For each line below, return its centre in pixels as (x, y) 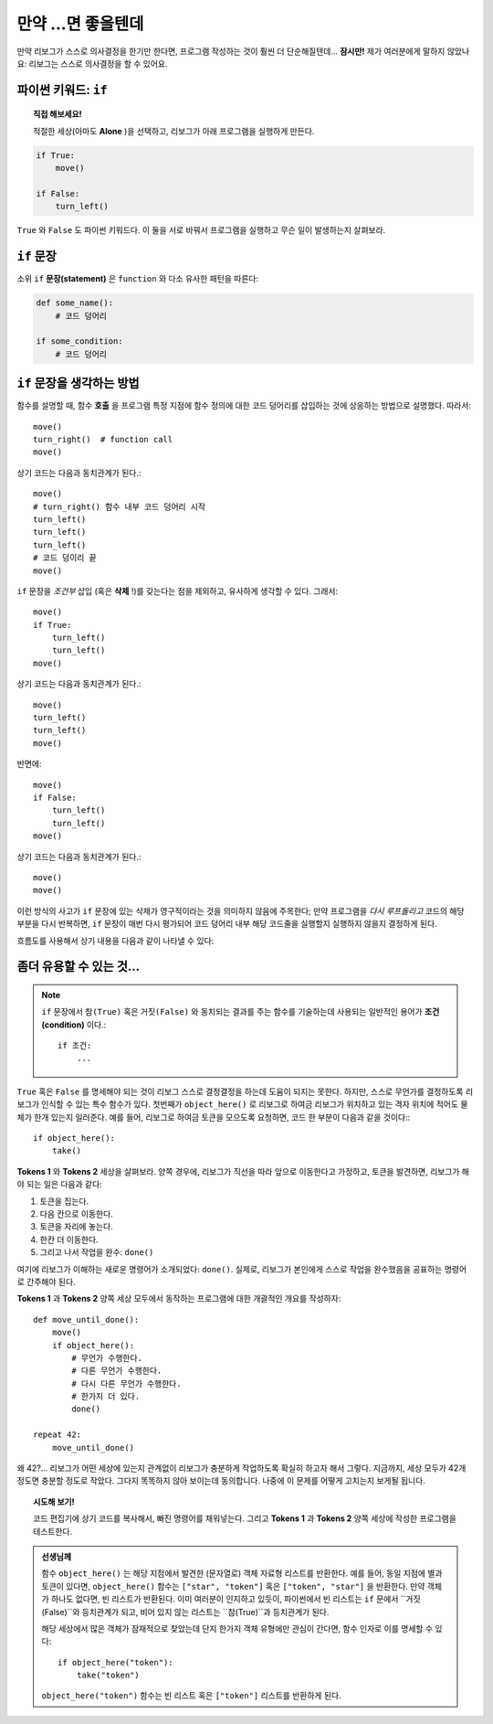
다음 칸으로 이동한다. (76, 1213)
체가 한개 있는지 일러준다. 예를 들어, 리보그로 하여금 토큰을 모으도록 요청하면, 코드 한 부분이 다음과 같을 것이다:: (214, 1117)
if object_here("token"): (115, 1662)
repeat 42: (58, 1435)
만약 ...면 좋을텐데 (80, 24)
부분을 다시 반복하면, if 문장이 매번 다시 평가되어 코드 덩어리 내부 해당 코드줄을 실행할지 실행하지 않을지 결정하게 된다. (227, 924)
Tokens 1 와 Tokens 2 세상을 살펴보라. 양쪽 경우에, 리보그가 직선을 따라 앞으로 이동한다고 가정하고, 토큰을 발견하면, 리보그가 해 (243, 1171)
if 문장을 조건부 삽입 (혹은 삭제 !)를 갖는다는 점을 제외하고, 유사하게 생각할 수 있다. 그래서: (178, 591)
